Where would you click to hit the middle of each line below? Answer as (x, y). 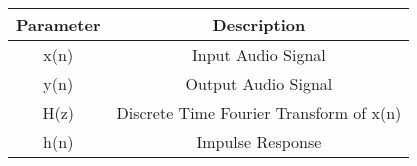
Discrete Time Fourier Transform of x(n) (259, 112)
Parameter (58, 24)
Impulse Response (259, 141)
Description (259, 24)
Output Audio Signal (259, 83)
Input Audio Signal (258, 54)
